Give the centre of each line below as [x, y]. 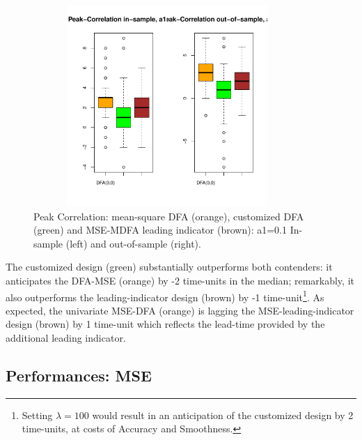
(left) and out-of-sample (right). [133, 243]
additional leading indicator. [66, 337]
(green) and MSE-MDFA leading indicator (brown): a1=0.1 [160, 230]
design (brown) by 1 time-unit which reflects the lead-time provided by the [165, 324]
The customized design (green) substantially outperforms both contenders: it [169, 267]
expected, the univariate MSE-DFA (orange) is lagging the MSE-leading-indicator [180, 310]
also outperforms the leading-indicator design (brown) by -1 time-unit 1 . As [165, 296]
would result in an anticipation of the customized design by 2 [223, 415]
